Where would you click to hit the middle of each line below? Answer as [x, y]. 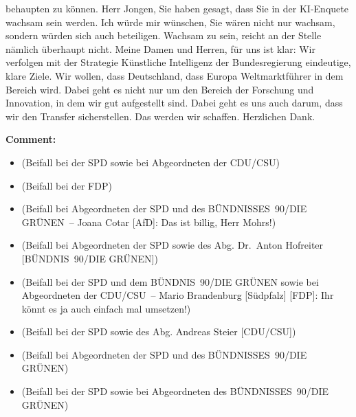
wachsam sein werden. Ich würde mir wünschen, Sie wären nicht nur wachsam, [170, 22]
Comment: [31, 139]
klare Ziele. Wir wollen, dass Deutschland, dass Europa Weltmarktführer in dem [175, 75]
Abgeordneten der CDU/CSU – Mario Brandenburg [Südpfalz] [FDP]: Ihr [178, 295]
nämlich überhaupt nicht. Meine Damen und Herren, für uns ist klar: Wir [160, 48]
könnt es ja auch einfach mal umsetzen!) [106, 308]
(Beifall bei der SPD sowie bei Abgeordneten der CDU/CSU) [151, 162]
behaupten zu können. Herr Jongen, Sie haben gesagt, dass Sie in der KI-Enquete [177, 8]
